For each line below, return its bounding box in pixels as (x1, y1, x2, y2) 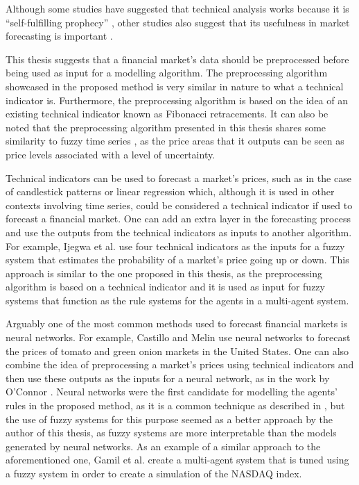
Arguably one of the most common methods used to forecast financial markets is (6, 316, 348, 331)
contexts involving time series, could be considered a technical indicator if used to (6, 197, 353, 212)
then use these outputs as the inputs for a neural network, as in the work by (6, 370, 330, 385)
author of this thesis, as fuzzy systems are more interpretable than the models (6, 425, 337, 440)
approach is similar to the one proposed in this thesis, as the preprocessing (6, 265, 323, 280)
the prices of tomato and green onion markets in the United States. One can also (6, 343, 349, 358)
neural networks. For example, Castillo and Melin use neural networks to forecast (6, 330, 351, 345)
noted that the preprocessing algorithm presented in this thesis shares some (6, 120, 326, 134)
